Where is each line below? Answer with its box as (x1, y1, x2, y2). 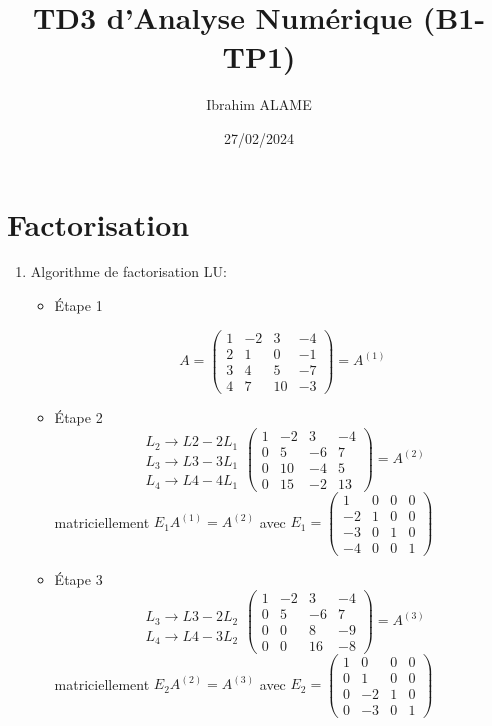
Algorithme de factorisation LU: (30, 261, 227, 282)
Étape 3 (54, 569, 103, 590)
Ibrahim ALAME (206, 94, 312, 115)
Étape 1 (54, 295, 103, 316)
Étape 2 (54, 406, 103, 427)
